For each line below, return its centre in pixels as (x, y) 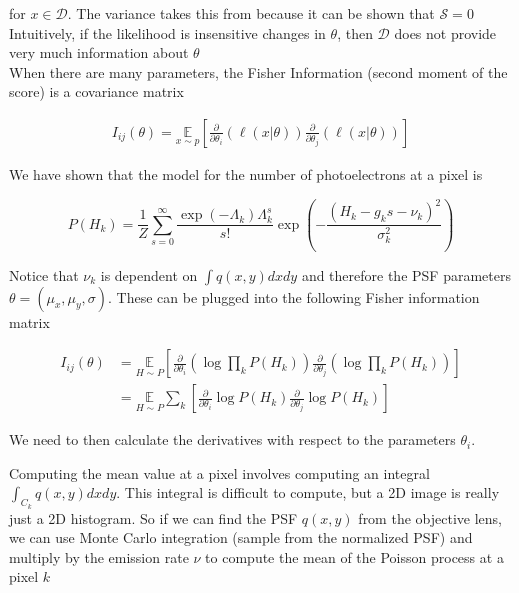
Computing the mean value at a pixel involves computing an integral (219, 472)
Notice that (44, 274)
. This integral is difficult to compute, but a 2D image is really (308, 492)
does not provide (445, 32)
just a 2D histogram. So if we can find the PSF (153, 517)
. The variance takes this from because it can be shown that (251, 13)
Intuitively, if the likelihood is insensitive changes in (167, 32)
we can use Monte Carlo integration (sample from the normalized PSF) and (241, 537)
